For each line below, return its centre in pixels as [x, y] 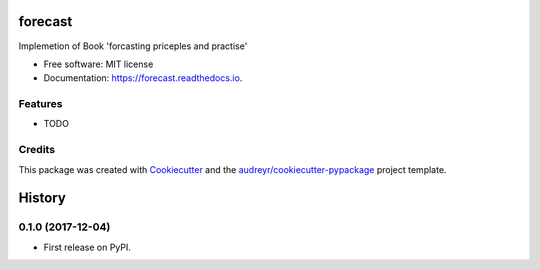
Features [40, 104]
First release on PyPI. [87, 247]
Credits [36, 150]
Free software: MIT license [98, 64]
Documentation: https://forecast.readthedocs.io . [143, 78]
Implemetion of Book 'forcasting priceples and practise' [133, 46]
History [42, 198]
